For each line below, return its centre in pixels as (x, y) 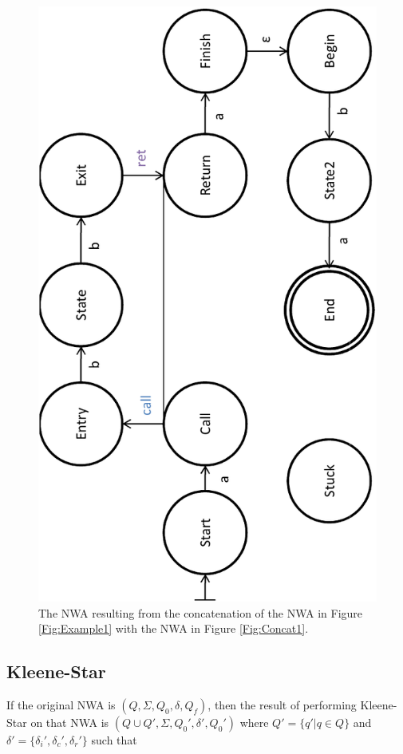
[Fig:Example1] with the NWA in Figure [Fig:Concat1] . (174, 628)
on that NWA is (70, 722)
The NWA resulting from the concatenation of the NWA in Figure (201, 612)
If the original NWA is (61, 704)
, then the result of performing (282, 704)
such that (114, 739)
